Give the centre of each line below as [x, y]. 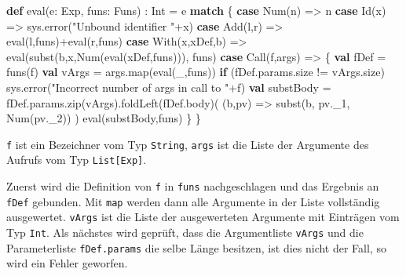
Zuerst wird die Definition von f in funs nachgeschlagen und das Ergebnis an [193, 186]
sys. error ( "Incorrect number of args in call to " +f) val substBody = [169, 87]
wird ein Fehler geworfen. [67, 263]
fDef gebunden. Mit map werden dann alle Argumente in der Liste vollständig [193, 201]
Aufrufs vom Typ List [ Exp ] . [77, 160]
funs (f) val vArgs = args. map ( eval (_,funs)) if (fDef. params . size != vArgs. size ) [196, 72]
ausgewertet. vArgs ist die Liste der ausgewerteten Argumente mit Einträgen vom [203, 217]
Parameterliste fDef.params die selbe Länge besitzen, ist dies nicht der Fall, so [196, 247]
